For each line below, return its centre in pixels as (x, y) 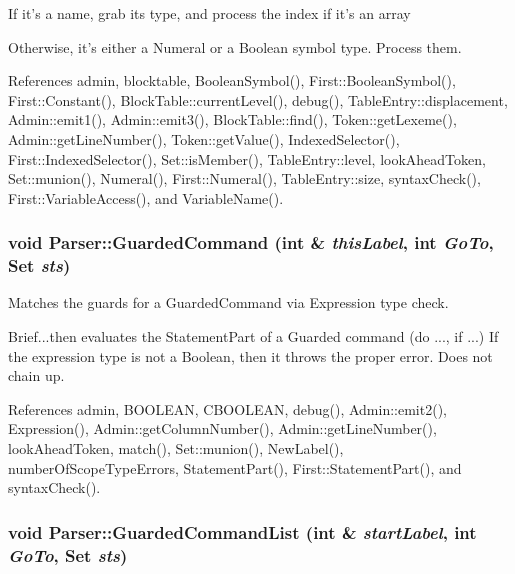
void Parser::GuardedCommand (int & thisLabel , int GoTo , (251, 242)
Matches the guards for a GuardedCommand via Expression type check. (228, 302)
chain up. (36, 375)
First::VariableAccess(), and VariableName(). (146, 197)
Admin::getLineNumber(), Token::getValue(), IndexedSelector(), (204, 138)
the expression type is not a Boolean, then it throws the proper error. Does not (250, 355)
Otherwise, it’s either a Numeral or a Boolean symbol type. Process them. (235, 46)
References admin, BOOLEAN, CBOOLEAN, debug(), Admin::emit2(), (227, 408)
